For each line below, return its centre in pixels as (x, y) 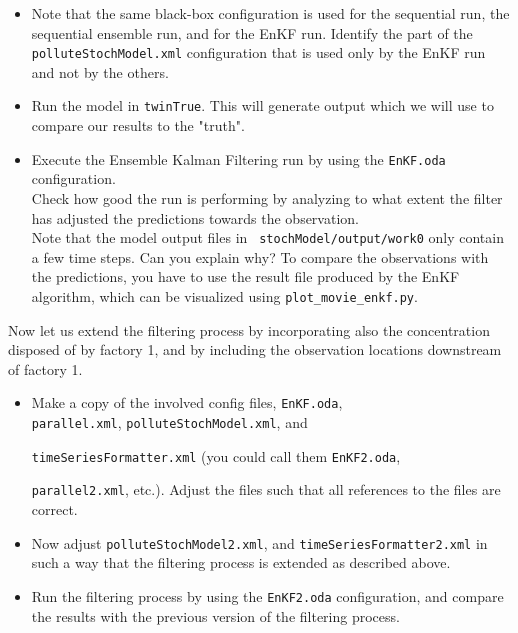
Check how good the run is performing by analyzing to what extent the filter (267, 197)
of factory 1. (45, 368)
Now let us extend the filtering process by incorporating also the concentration (249, 329)
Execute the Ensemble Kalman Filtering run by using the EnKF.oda (238, 158)
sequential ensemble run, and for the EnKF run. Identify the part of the (252, 32)
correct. (54, 509)
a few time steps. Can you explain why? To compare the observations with (260, 256)
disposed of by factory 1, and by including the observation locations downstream (255, 349)
